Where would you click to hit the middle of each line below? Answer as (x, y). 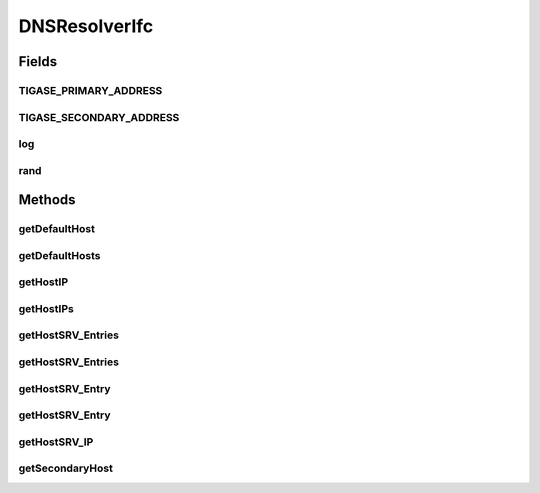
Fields (38, 61)
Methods (47, 200)
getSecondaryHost (66, 468)
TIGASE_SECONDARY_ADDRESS (99, 117)
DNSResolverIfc (86, 26)
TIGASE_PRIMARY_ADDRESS (90, 90)
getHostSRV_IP (56, 442)
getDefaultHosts (59, 255)
